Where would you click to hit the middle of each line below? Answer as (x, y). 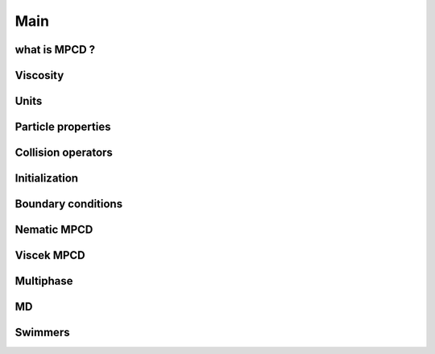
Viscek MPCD (50, 255)
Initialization (47, 179)
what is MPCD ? (55, 50)
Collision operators (64, 153)
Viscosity (39, 75)
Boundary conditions (69, 204)
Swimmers (42, 333)
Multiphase (44, 281)
